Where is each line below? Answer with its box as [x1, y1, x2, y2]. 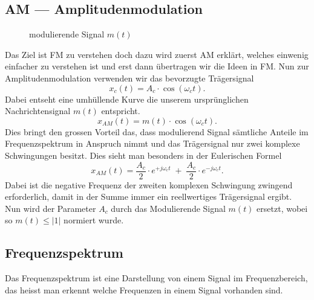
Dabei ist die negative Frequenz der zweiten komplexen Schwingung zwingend [5, 178, 293, 191]
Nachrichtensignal [5, 104, 71, 117]
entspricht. [101, 104, 140, 117]
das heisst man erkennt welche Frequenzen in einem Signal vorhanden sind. [5, 283, 283, 296]
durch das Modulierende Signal [111, 202, 226, 214]
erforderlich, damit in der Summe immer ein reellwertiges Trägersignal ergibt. [5, 190, 292, 203]
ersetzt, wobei [257, 202, 308, 214]
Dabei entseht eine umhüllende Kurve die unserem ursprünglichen [5, 92, 249, 105]
